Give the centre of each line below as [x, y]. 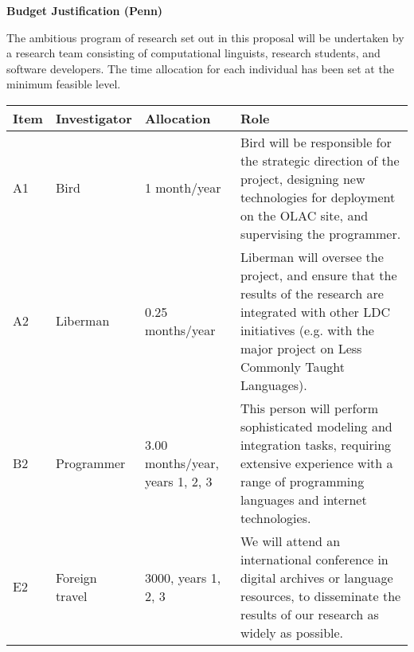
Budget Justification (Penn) [85, 10]
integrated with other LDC [315, 311]
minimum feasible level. [64, 84]
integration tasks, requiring [316, 444]
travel [71, 595]
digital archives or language [316, 577]
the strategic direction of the [320, 160]
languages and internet [303, 499]
